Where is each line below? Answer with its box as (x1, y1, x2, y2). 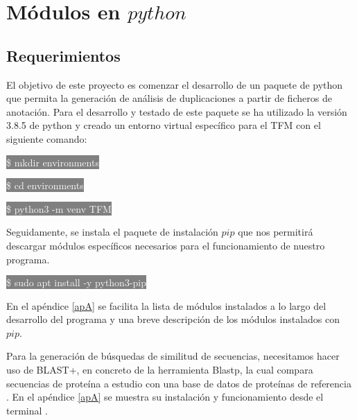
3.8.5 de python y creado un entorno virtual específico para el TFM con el (6, 118, 321, 132)
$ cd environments (6, 178, 84, 193)
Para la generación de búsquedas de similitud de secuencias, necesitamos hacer (6, 349, 340, 363)
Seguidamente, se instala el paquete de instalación (6, 225, 218, 239)
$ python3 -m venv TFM (6, 201, 112, 216)
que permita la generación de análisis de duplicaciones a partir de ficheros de (6, 91, 332, 105)
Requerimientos (6, 44, 121, 66)
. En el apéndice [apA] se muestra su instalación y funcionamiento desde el (6, 390, 324, 404)
